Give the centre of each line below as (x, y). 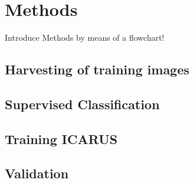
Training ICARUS (61, 138)
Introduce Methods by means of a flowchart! (85, 37)
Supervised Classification (82, 104)
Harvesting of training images (97, 69)
